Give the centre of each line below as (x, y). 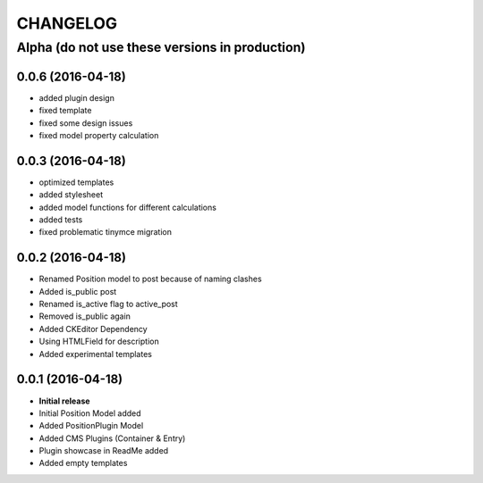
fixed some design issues (86, 123)
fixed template (65, 111)
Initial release (64, 401)
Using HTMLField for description (99, 341)
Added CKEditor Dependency (93, 329)
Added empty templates (83, 463)
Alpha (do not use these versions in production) (161, 47)
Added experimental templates (95, 354)
